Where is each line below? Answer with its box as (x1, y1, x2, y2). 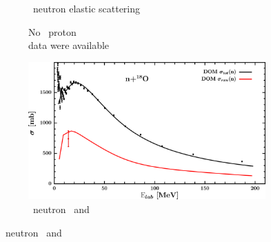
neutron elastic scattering (32, 1, 141, 15)
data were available (28, 38, 110, 52)
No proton (28, 24, 77, 39)
